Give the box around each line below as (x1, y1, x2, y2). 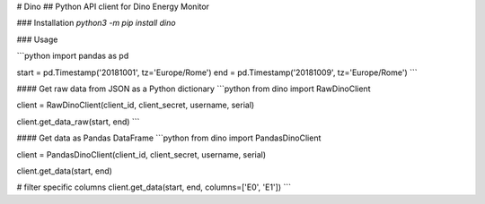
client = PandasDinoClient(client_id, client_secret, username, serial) (16, 149, 267, 160)
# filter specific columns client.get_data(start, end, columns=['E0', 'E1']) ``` (16, 182, 292, 192)
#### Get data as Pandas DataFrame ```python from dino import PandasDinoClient (16, 132, 322, 143)
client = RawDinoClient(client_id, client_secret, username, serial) (16, 99, 255, 111)
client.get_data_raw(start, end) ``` (16, 116, 140, 127)
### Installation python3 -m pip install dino (16, 18, 176, 29)
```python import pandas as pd (16, 50, 129, 62)
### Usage (16, 34, 58, 45)
